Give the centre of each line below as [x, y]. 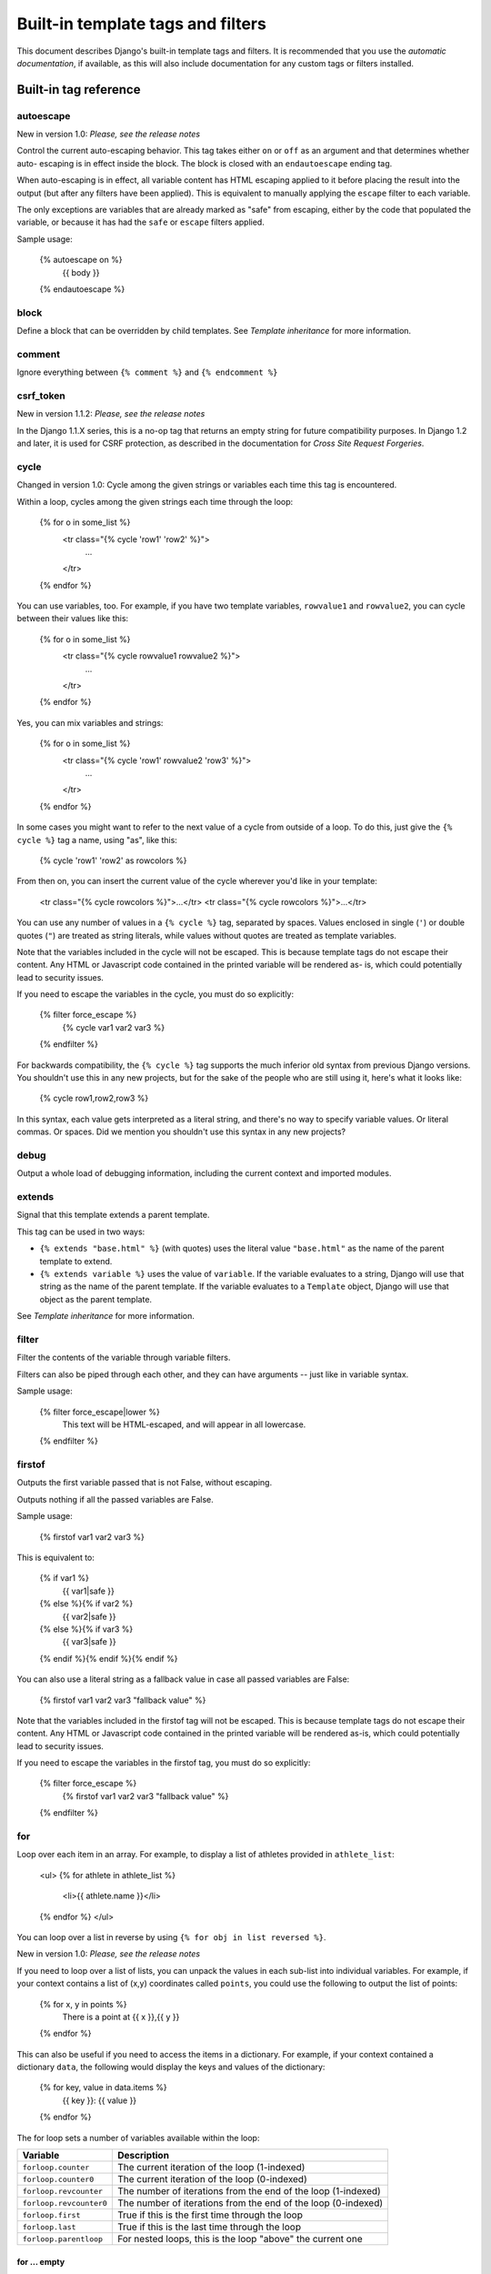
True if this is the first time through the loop [210, 2215]
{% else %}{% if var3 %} [86, 1629]
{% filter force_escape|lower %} [100, 1412]
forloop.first [51, 2215]
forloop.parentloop [63, 2239]
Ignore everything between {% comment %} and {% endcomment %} [147, 372]
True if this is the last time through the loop [209, 2227]
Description [143, 2156]
